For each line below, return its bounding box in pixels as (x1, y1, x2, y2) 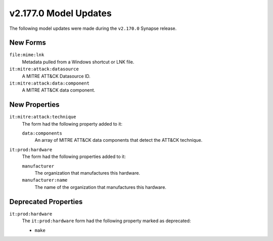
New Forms (9, 38, 47, 47)
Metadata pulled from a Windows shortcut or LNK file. (22, 59, 134, 65)
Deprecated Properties (9, 197, 83, 206)
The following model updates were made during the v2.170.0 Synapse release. (9, 25, 177, 31)
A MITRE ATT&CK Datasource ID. (22, 73, 91, 79)
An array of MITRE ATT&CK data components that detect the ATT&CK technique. (34, 137, 203, 143)
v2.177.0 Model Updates (9, 8, 112, 19)
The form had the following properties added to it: (22, 153, 126, 159)
